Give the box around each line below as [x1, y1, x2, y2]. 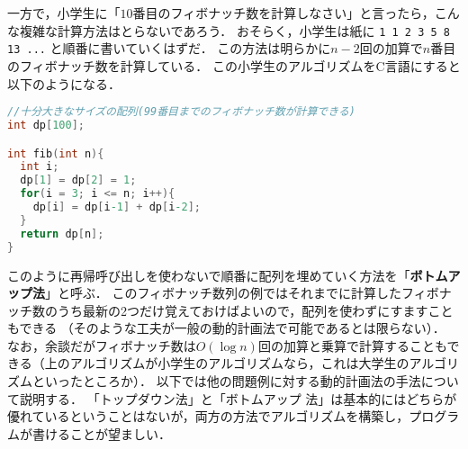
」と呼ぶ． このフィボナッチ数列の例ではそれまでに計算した [45, 283, 402, 302]
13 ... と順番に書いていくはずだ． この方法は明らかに [7, 39, 331, 58]
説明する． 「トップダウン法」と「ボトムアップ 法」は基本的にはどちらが [19, 389, 457, 408]
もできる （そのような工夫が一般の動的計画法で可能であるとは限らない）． [7, 319, 445, 337]
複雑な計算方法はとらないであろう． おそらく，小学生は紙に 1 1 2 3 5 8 [19, 21, 450, 40]
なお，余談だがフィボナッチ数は [7, 336, 196, 355]
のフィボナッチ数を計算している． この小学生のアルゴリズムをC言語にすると [7, 56, 461, 75]
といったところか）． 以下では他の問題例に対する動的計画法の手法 [31, 372, 421, 391]
